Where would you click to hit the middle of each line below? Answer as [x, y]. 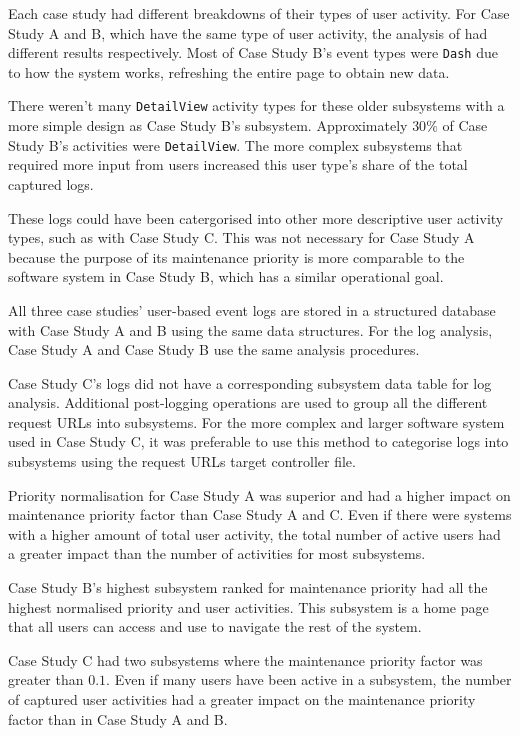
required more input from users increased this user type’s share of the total [238, 164]
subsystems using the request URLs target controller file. [182, 461]
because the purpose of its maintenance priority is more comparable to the [236, 256]
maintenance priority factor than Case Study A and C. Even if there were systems [260, 514]
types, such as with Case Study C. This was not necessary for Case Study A [241, 237]
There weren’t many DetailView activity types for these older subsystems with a [256, 105]
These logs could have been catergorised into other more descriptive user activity [256, 217]
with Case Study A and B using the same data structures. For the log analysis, [250, 329]
